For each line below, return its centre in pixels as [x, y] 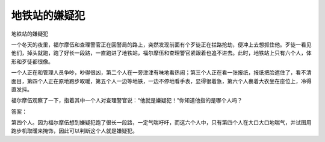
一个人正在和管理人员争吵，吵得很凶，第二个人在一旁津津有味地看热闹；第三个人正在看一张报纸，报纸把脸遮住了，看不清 [161, 73]
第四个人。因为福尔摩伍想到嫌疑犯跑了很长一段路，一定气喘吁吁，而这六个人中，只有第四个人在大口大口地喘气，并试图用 [161, 123]
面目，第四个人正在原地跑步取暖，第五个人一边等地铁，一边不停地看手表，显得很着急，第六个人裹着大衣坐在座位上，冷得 [161, 81]
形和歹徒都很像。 [32, 61]
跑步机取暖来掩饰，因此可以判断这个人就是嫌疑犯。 [74, 131]
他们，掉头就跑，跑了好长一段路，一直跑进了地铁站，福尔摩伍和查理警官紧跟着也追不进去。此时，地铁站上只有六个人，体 [161, 53]
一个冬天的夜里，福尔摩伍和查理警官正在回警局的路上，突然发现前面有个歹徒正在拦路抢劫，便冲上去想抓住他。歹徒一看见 [161, 45]
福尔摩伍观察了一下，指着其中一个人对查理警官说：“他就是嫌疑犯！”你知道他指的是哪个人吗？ [127, 100]
